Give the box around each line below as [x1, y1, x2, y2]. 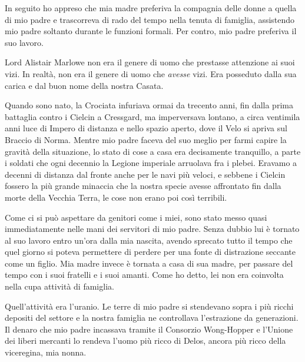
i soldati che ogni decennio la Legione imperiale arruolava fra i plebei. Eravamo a [5, 157, 297, 169]
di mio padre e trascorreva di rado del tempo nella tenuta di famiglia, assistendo [5, 13, 295, 25]
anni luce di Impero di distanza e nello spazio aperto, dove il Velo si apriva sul [5, 122, 287, 134]
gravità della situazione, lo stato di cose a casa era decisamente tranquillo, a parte [5, 145, 301, 157]
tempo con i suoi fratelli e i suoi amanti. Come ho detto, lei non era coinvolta [5, 268, 284, 281]
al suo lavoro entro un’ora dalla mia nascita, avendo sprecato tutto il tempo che [5, 234, 293, 246]
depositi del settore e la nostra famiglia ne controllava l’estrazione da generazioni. [5, 311, 299, 324]
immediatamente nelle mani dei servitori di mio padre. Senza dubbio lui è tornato [5, 222, 300, 235]
